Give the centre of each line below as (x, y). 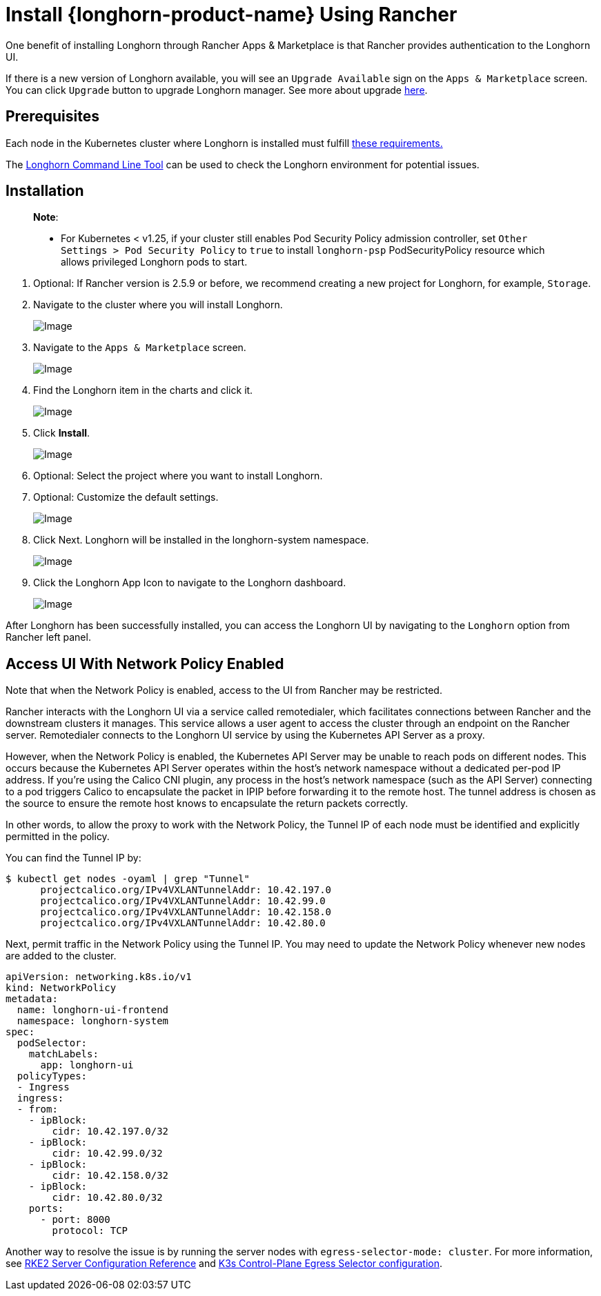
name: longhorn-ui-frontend (93, 1010)
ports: (46, 1209)
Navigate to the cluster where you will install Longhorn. (158, 305)
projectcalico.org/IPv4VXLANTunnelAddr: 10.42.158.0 (186, 912)
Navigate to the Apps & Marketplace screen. (140, 348)
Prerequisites (52, 117)
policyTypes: (52, 1076)
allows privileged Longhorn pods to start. (154, 262)
